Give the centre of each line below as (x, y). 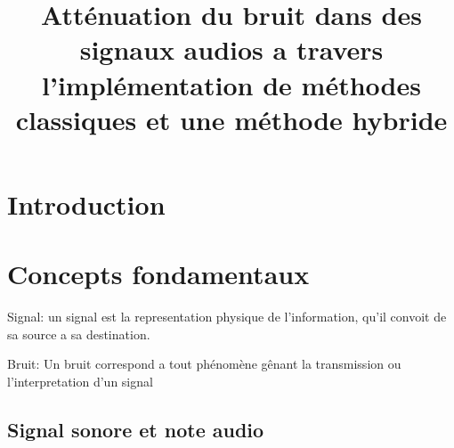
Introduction (86, 204)
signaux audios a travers (231, 49)
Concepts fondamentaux (158, 274)
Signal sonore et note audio (136, 430)
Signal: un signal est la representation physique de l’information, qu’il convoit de (227, 317)
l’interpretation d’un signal (80, 382)
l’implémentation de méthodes (231, 84)
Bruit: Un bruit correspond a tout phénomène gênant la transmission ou (204, 364)
